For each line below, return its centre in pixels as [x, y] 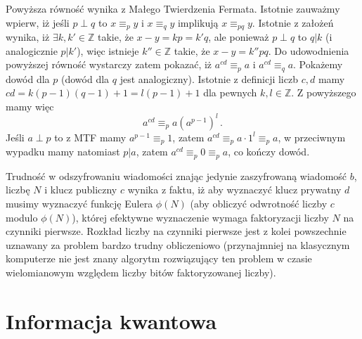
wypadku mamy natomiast [63, 152]
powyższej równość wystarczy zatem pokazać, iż [109, 64]
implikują [198, 22]
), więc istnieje [108, 50]
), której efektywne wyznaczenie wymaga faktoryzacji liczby [200, 217]
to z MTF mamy [90, 137]
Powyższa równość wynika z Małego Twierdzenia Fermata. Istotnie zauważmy [173, 8]
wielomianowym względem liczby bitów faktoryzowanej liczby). [141, 273]
